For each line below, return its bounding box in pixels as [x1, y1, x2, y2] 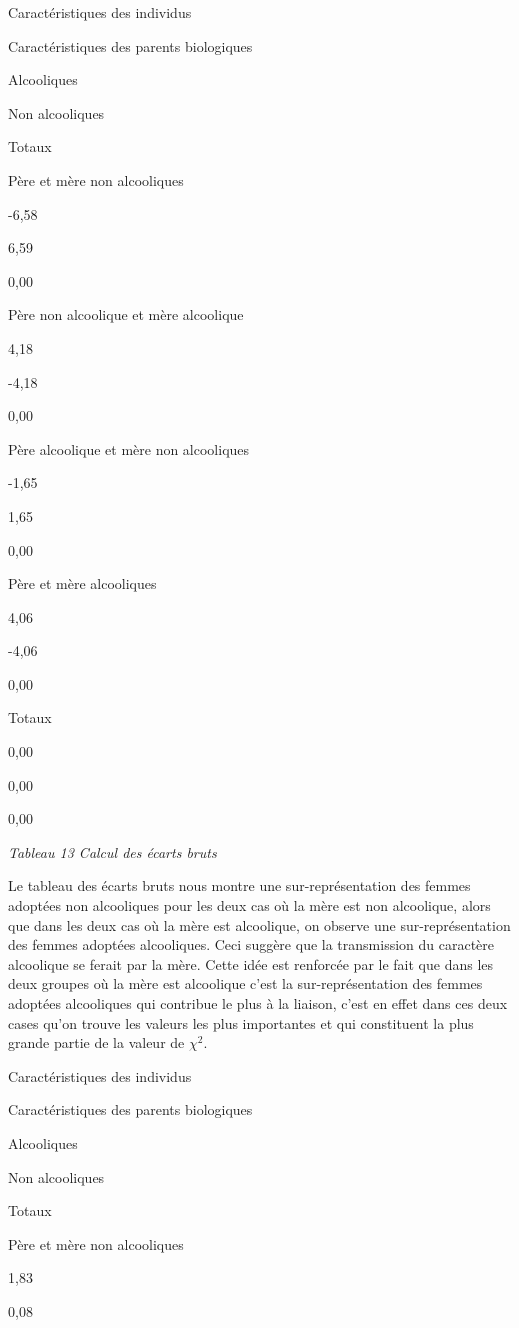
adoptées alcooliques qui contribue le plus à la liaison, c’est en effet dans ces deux [8, 993, 508, 1013]
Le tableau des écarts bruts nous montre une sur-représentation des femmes [8, 875, 471, 896]
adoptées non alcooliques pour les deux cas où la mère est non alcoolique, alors [8, 895, 491, 916]
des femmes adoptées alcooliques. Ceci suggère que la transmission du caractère [8, 934, 495, 955]
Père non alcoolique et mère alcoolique [8, 304, 244, 325]
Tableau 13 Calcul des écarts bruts [8, 841, 217, 862]
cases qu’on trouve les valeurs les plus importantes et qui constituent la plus [8, 1012, 474, 1033]
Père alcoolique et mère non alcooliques [8, 438, 250, 459]
